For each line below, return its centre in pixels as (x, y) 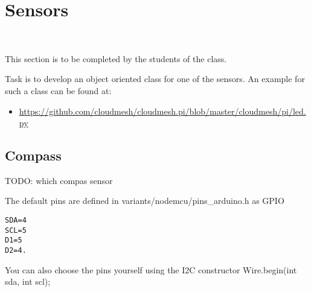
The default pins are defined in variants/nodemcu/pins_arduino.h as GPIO (145, 201)
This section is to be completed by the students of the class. (116, 58)
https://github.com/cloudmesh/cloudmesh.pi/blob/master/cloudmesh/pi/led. (162, 111)
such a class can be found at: (58, 90)
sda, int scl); (28, 281)
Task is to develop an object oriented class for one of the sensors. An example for (155, 79)
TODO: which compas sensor (59, 180)
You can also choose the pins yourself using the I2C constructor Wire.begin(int (151, 269)
